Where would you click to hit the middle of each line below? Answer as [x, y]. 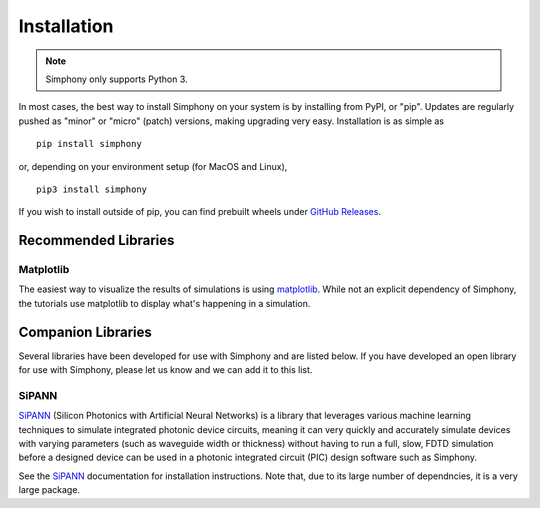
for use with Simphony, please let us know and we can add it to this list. [165, 370]
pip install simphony [89, 144]
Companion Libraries [85, 331]
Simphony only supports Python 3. [116, 79]
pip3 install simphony [92, 189]
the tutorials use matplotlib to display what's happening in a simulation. [164, 303]
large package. [49, 490]
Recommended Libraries [96, 240]
